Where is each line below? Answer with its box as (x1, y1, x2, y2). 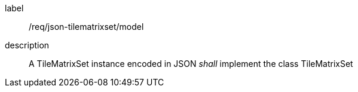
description (5, 40, 50, 50)
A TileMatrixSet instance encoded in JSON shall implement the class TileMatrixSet (29, 59, 353, 69)
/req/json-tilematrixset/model (29, 22, 144, 32)
